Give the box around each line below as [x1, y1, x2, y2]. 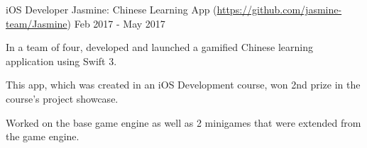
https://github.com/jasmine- [217, 2, 342, 16]
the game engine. [6, 129, 80, 144]
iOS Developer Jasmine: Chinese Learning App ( [6, 2, 217, 16]
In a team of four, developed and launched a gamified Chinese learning [6, 40, 314, 55]
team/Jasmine [6, 16, 67, 30]
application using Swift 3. [6, 53, 117, 68]
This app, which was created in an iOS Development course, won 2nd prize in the [6, 77, 361, 92]
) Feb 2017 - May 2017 [67, 16, 165, 30]
